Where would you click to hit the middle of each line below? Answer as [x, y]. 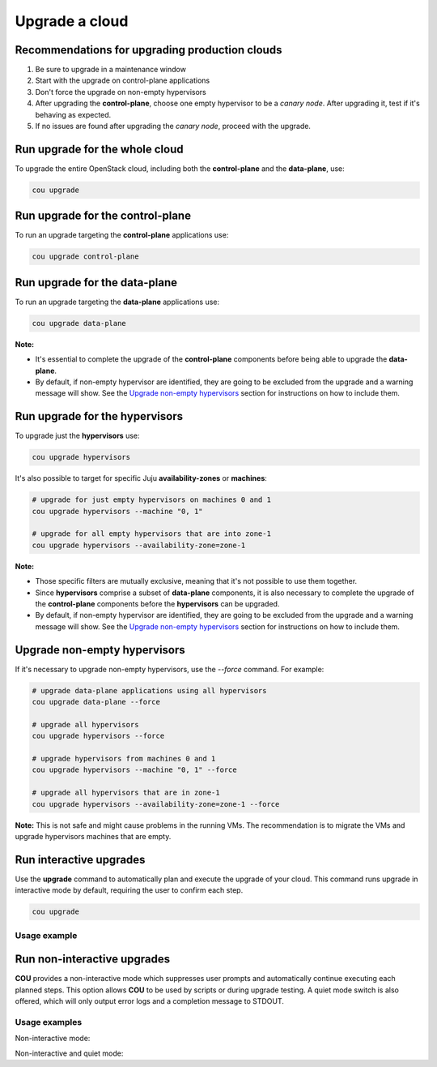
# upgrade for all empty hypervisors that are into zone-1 [151, 534]
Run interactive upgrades [80, 859]
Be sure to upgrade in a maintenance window [110, 70]
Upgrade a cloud [72, 21]
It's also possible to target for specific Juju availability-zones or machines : [141, 478]
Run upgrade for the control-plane [103, 216]
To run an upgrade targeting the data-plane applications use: [117, 302]
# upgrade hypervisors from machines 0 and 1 [124, 759]
